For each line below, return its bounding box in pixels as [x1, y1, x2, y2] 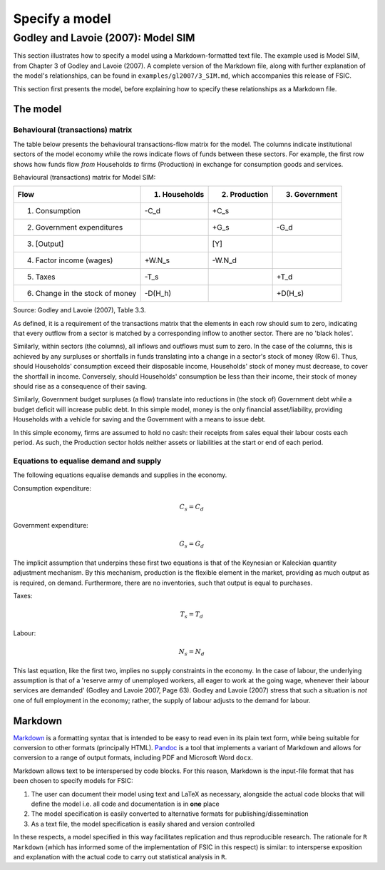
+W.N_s [144, 255, 170, 265]
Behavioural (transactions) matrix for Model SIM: [13, 173, 156, 181]
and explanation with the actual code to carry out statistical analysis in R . [13, 852, 227, 861]
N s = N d [178, 648, 205, 657]
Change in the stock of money [35, 289, 137, 299]
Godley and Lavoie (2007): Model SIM [13, 31, 195, 44]
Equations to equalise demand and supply [13, 456, 162, 466]
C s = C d [179, 503, 205, 513]
